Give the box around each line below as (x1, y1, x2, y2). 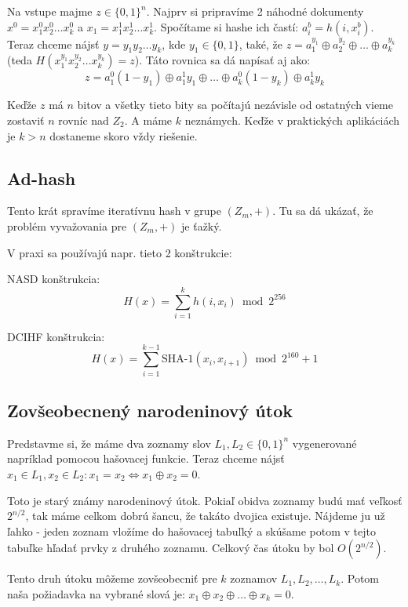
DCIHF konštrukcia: (7, 328, 105, 344)
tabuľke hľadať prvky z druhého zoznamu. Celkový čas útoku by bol (7, 540, 334, 556)
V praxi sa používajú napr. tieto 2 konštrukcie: (7, 244, 232, 260)
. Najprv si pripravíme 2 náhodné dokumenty (146, 3, 364, 19)
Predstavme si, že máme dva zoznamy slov (7, 434, 211, 451)
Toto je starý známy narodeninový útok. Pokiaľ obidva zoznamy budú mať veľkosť (7, 492, 403, 508)
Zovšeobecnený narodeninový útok (7, 398, 293, 422)
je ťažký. (181, 217, 222, 234)
